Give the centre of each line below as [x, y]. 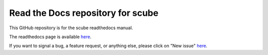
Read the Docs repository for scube [84, 13]
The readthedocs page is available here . [50, 37]
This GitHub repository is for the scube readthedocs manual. [71, 28]
